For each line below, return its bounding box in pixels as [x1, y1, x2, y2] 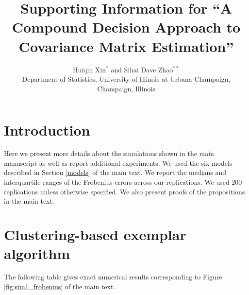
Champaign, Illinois [97, 83, 155, 93]
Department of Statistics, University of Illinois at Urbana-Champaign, [22, 74, 231, 84]
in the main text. [4, 196, 54, 206]
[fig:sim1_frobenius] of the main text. [4, 281, 116, 291]
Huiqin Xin [72, 64, 106, 74]
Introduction [4, 120, 90, 140]
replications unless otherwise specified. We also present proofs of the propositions [4, 186, 245, 196]
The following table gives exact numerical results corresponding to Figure [4, 272, 222, 282]
